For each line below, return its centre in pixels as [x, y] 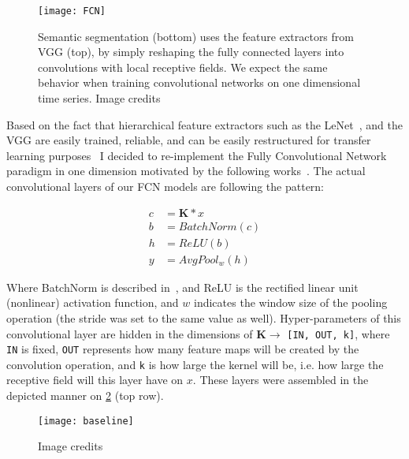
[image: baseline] [86, 421]
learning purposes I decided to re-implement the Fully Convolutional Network [197, 155]
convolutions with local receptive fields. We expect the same [183, 67]
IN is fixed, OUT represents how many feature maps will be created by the [183, 349]
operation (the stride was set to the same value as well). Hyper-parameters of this [204, 317]
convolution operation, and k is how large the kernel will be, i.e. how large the [195, 364]
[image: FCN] [72, 11]
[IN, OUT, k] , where [338, 333]
